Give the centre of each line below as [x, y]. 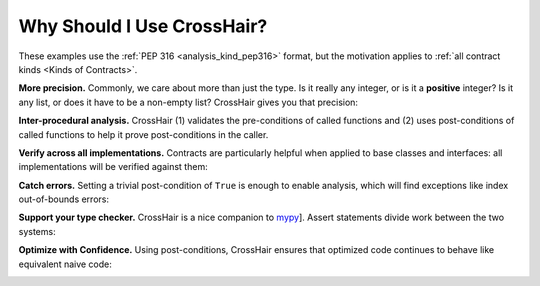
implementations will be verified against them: [113, 167]
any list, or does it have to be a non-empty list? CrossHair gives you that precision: [188, 102]
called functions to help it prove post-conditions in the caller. [143, 134]
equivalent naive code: [65, 264]
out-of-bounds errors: [64, 199]
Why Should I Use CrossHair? [143, 26]
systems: [37, 231]
